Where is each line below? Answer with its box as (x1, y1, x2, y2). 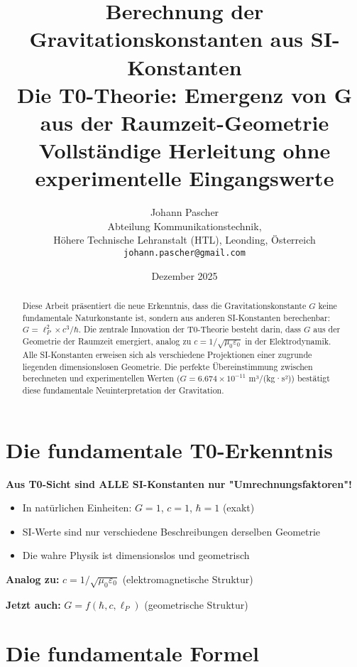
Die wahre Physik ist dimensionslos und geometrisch (22, 548, 250, 563)
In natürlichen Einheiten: (22, 500, 132, 515)
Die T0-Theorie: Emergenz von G (16, 80, 353, 109)
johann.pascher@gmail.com (123, 248, 246, 259)
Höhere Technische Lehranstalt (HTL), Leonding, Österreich (53, 232, 316, 247)
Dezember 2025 (151, 268, 218, 283)
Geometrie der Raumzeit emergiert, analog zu (22, 335, 192, 347)
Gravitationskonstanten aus (29, 24, 304, 53)
